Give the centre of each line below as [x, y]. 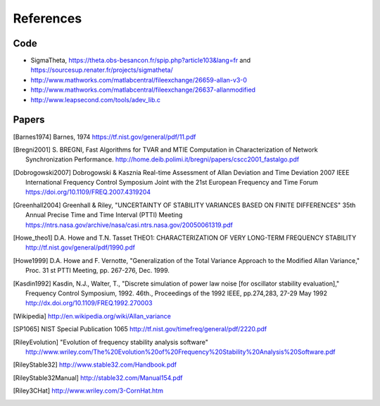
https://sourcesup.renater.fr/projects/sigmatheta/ [102, 70]
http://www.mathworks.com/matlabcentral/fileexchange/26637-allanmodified [143, 90]
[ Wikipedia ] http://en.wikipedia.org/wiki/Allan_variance [92, 316]
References [47, 18]
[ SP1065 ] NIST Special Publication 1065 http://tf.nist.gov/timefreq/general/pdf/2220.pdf [140, 329]
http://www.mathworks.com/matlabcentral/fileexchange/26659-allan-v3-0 [139, 80]
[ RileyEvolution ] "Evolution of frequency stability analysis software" [111, 342]
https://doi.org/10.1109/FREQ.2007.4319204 [88, 192]
